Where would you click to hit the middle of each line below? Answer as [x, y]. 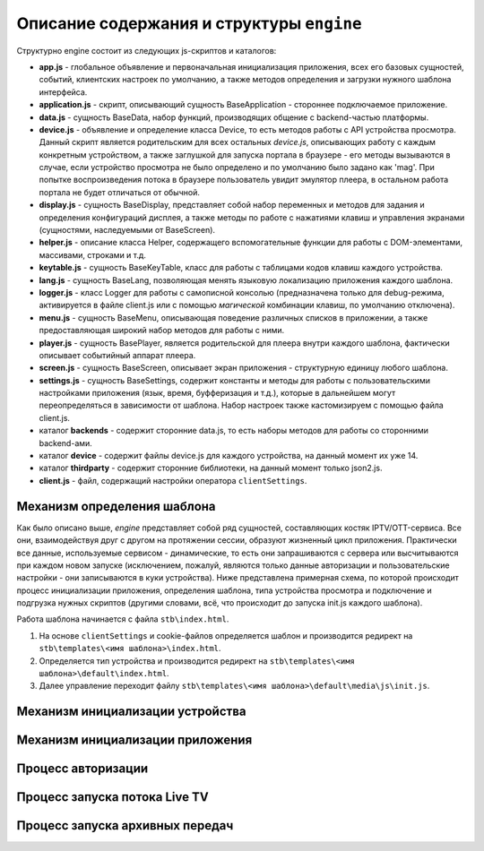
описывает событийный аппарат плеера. [117, 355]
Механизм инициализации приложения [134, 740]
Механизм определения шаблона [116, 506]
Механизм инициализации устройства [131, 712]
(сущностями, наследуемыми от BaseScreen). [127, 230]
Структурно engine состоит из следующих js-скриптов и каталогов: [147, 50]
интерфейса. [63, 92]
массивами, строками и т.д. [93, 254]
